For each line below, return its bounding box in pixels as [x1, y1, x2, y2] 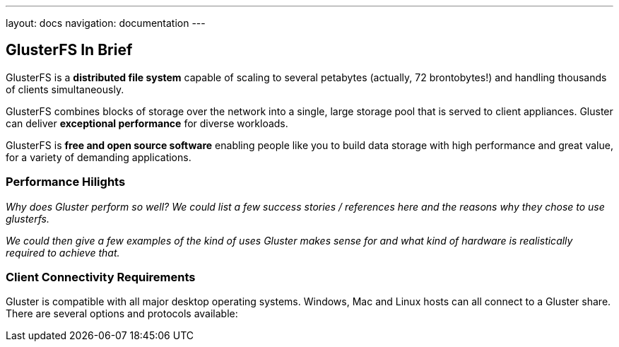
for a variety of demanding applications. [6, 151, 191, 163]
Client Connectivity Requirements [6, 269, 196, 284]
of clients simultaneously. [6, 83, 124, 95]
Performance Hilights [6, 175, 126, 189]
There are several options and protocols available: [6, 307, 238, 320]
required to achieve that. [6, 246, 120, 259]
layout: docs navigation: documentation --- [6, 17, 206, 29]
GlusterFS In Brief [6, 41, 133, 59]
